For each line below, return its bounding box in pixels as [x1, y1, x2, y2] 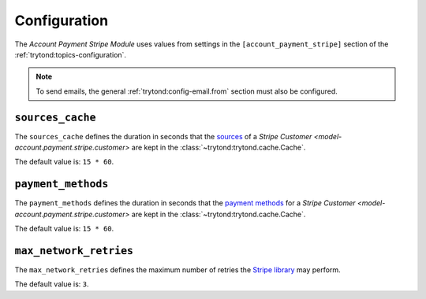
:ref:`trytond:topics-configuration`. [14, 50, 126, 59]
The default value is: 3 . [14, 279, 90, 289]
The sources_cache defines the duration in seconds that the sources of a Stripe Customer [14, 131, 312, 141]
